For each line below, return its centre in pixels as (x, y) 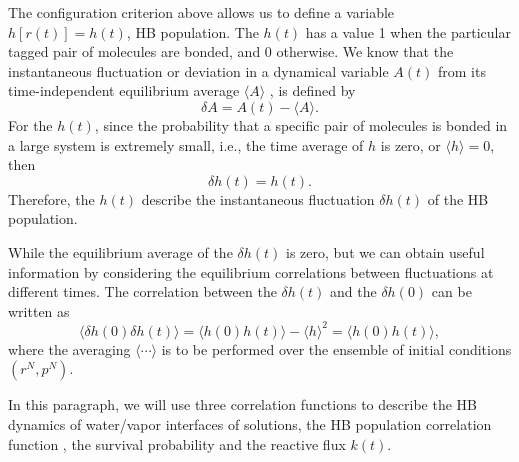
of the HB (458, 198)
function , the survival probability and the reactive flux (177, 443)
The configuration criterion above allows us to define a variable (201, 12)
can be (451, 291)
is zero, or (410, 144)
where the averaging (69, 348)
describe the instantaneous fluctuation (258, 198)
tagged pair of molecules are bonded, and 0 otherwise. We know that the (231, 51)
